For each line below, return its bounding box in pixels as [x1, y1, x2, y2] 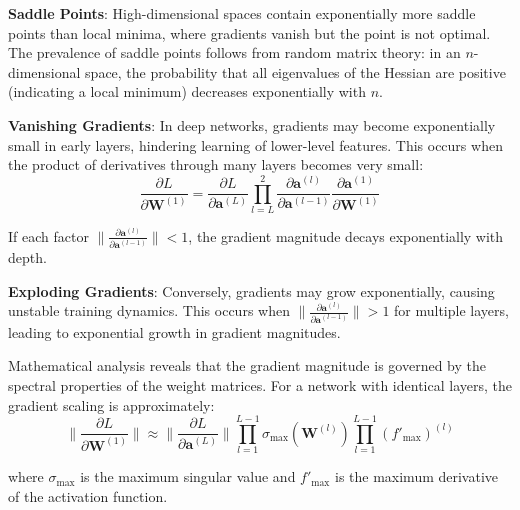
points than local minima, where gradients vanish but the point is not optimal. [8, 22, 491, 43]
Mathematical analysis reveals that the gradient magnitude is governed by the [8, 355, 486, 376]
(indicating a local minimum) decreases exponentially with [8, 81, 366, 102]
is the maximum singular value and [80, 466, 296, 487]
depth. [8, 247, 47, 268]
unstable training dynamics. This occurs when [8, 300, 290, 321]
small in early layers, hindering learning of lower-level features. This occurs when [8, 134, 503, 155]
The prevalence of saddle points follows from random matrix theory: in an [8, 42, 461, 63]
